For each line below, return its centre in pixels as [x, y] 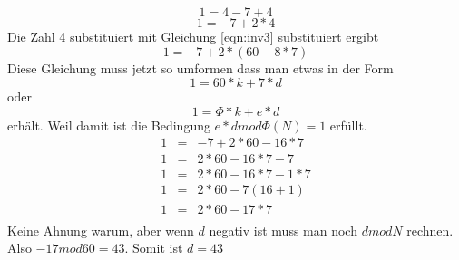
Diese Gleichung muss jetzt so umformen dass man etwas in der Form [200, 67]
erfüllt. [348, 125]
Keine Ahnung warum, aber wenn [101, 230]
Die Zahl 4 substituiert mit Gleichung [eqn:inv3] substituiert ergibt [193, 36]
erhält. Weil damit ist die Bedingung [109, 125]
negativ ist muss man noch [283, 230]
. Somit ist [154, 248]
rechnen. [430, 230]
